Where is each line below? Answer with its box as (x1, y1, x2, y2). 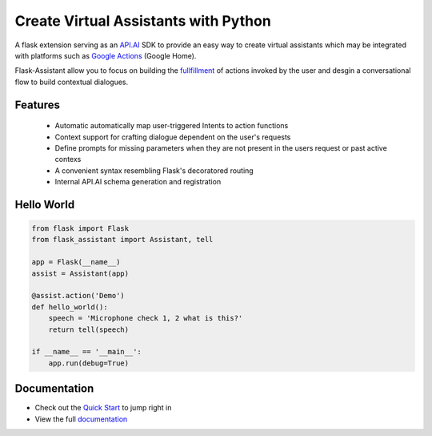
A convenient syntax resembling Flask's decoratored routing (54, 165, 254, 176)
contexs (54, 155, 82, 164)
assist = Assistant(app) (31, 268, 130, 278)
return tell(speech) (48, 325, 130, 334)
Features (14, 98, 60, 111)
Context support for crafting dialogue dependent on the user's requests (54, 132, 291, 142)
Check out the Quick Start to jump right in (34, 403, 172, 413)
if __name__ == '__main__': (31, 347, 142, 357)
